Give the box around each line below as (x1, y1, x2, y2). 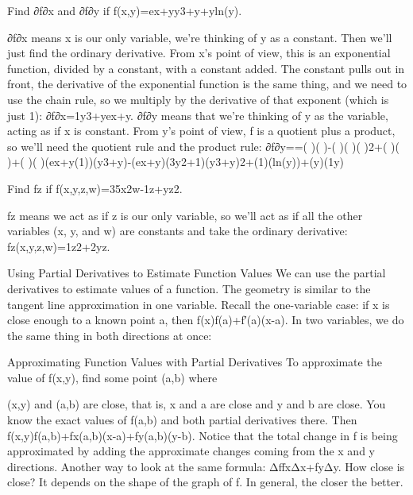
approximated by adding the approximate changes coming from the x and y (7, 443, 375, 459)
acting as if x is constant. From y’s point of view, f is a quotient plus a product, (7, 122, 396, 139)
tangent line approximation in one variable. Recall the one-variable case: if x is (7, 296, 390, 312)
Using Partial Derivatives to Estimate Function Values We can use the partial (7, 265, 386, 281)
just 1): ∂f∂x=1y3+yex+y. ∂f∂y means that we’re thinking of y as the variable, (7, 106, 388, 123)
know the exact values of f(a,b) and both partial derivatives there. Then (7, 412, 357, 428)
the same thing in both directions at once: (7, 327, 212, 343)
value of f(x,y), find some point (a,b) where (7, 369, 218, 385)
